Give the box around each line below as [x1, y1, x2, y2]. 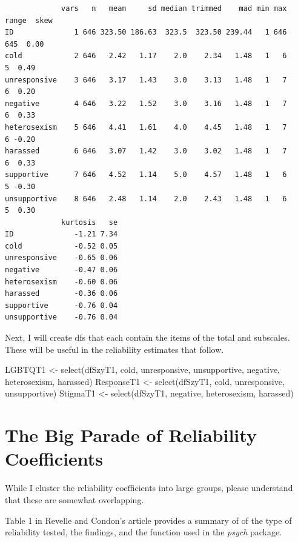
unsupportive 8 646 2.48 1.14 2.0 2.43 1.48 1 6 [5, 194, 287, 203]
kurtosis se [61, 218, 118, 227]
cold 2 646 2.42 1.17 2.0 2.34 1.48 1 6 [5, 52, 287, 61]
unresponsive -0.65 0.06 [5, 253, 118, 263]
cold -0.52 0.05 [5, 241, 118, 250]
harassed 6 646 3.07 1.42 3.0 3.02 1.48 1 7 [5, 147, 287, 156]
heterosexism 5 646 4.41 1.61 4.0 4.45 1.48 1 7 [5, 122, 287, 132]
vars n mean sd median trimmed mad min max [61, 4, 287, 13]
